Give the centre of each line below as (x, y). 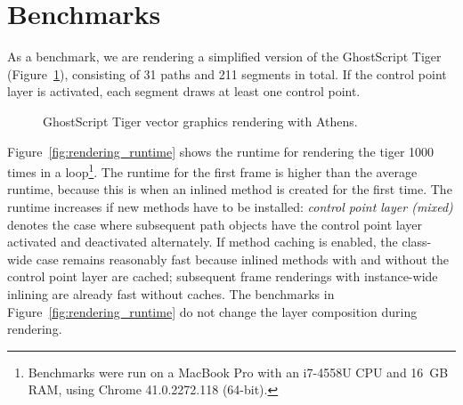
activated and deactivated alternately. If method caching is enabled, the (203, 242)
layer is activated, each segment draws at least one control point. (184, 91)
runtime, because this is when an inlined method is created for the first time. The (230, 189)
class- (417, 242)
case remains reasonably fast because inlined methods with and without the (242, 259)
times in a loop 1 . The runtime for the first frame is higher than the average (212, 170)
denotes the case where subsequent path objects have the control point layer (215, 224)
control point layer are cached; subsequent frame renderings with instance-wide (223, 276)
